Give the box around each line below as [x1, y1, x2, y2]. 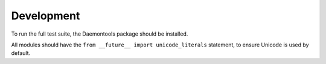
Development [11, 9, 80, 22]
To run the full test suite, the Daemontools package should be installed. [11, 30, 188, 37]
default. [11, 50, 31, 57]
